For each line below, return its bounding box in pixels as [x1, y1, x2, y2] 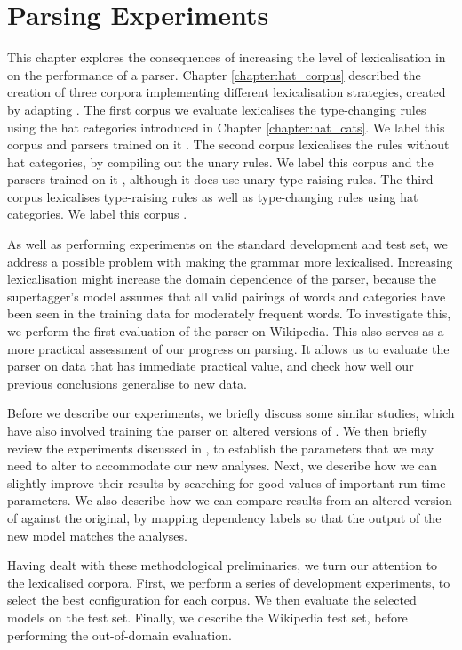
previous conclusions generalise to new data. [7, 373, 247, 392]
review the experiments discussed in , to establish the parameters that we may [7, 438, 434, 457]
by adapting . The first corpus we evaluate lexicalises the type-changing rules [7, 100, 426, 118]
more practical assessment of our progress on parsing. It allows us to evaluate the [7, 339, 450, 357]
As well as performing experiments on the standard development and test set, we [7, 235, 448, 253]
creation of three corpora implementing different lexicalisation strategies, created [7, 83, 446, 101]
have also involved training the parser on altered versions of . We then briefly [7, 421, 427, 439]
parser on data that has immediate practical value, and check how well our [7, 357, 414, 375]
